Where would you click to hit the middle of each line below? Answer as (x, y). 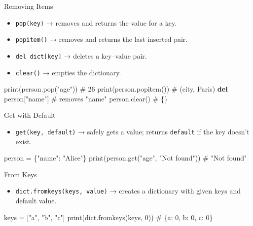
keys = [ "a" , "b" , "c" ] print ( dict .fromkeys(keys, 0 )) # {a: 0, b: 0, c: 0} (108, 217)
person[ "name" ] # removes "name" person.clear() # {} (86, 98)
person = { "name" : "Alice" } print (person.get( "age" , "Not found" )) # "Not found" (126, 158)
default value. (36, 201)
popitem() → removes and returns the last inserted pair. (102, 39)
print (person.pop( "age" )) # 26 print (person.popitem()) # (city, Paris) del (116, 89)
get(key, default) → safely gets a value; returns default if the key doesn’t (132, 131)
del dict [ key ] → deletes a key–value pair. (81, 55)
